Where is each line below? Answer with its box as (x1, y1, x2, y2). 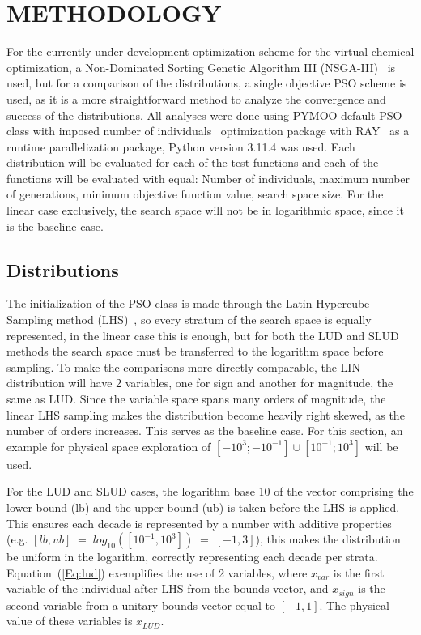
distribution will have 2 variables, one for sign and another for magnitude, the (6, 374, 393, 391)
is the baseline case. (6, 217, 104, 234)
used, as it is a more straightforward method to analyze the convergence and (6, 90, 386, 107)
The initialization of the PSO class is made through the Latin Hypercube (6, 295, 370, 312)
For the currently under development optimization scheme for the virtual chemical (6, 43, 415, 60)
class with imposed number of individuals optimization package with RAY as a (6, 122, 410, 139)
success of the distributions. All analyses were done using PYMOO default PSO (6, 106, 402, 123)
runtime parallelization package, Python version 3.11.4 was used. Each (6, 138, 355, 155)
